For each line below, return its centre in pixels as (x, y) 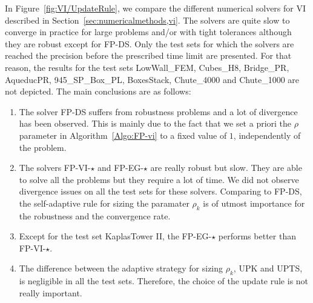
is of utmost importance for (254, 203)
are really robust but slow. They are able (226, 168)
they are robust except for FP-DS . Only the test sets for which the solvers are (150, 43)
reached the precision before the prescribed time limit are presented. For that (148, 55)
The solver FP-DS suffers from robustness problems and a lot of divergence (158, 111)
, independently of (267, 135)
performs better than (257, 236)
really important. (51, 292)
